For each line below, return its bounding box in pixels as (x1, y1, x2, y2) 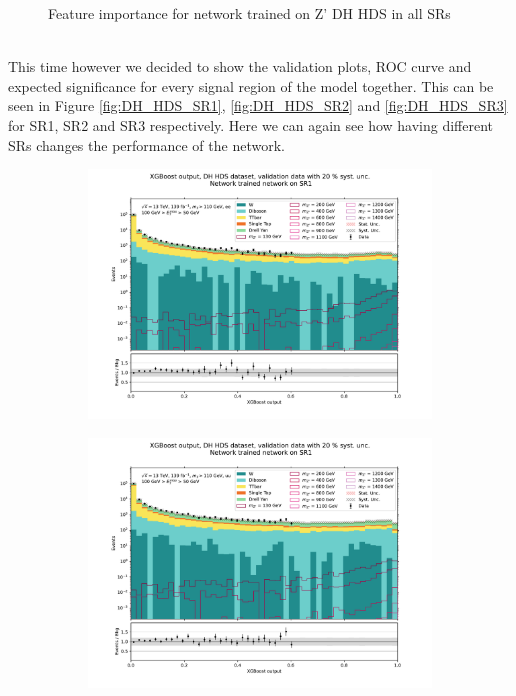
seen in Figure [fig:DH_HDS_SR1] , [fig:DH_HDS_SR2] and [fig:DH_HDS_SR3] (8, 95, 508, 116)
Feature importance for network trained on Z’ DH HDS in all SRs (48, 3, 451, 23)
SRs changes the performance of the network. (8, 134, 285, 155)
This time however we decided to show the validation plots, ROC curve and (8, 56, 472, 77)
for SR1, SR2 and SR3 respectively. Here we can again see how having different (8, 114, 494, 135)
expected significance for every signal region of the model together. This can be (8, 75, 494, 96)
